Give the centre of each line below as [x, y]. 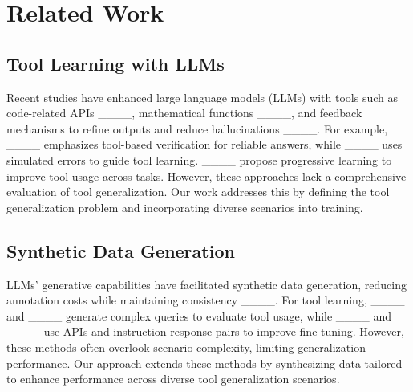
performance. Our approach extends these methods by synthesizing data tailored [204, 363]
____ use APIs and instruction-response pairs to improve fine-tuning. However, [205, 331]
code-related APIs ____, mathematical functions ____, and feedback [184, 113]
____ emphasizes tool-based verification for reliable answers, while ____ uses [204, 144]
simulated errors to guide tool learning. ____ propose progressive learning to [199, 159]
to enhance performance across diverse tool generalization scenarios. [173, 379]
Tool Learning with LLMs [115, 63]
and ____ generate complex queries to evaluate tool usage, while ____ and [199, 315]
